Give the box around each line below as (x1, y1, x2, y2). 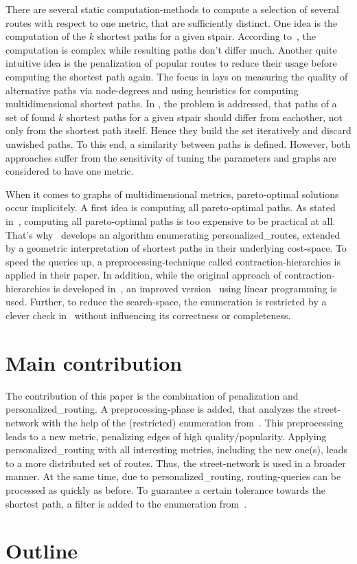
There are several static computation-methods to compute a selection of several (5, 2, 339, 16)
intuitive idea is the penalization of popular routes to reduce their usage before (5, 56, 337, 70)
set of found (5, 109, 56, 124)
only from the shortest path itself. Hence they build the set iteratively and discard (5, 123, 352, 138)
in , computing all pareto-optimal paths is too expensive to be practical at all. (5, 213, 336, 228)
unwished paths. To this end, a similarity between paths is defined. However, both (5, 136, 351, 151)
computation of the (5, 29, 87, 43)
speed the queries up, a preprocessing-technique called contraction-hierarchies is (5, 254, 341, 268)
